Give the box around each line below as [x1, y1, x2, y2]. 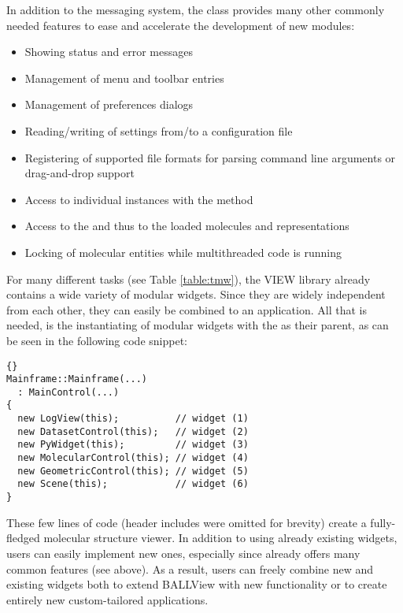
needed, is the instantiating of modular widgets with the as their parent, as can [6, 317, 389, 333]
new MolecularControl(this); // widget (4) [17, 452, 249, 464]
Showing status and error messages [24, 43, 194, 60]
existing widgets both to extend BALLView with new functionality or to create [6, 576, 387, 593]
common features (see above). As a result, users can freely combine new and [6, 560, 374, 577]
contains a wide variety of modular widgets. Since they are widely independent [6, 286, 386, 303]
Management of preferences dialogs [24, 96, 194, 113]
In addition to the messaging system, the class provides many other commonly [6, 2, 385, 17]
